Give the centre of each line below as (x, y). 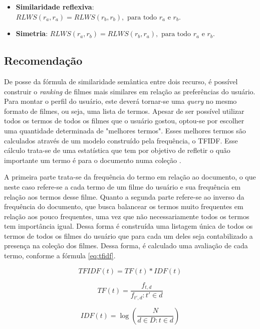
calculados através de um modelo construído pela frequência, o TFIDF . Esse (121, 140)
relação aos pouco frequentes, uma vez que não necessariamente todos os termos (127, 216)
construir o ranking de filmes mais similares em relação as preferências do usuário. (130, 91)
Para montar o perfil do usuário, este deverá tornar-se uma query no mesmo (120, 101)
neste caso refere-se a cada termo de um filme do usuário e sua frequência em (122, 186)
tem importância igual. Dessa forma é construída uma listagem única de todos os (128, 226)
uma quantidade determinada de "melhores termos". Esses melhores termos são (125, 130)
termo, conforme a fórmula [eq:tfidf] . (60, 256)
